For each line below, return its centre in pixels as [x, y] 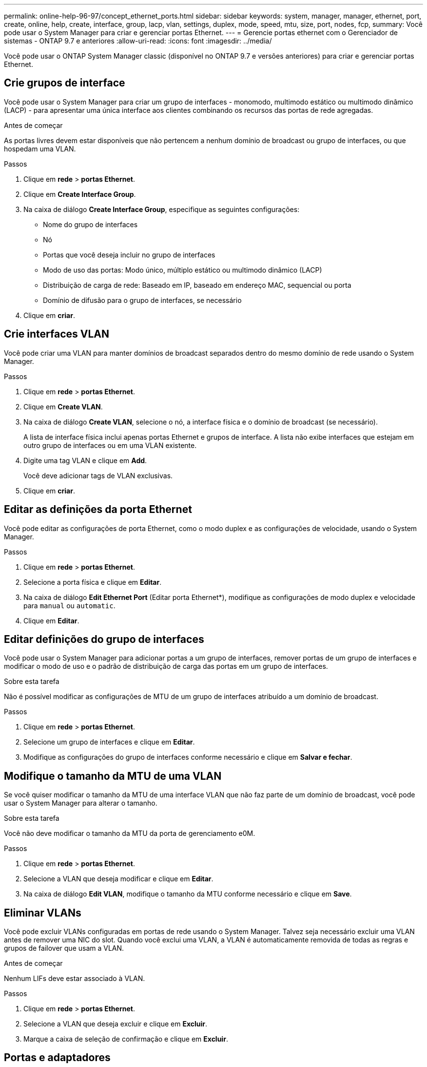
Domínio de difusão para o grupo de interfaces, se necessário [142, 300]
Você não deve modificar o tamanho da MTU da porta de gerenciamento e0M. [130, 833]
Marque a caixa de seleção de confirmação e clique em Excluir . [126, 1039]
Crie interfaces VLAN [57, 334]
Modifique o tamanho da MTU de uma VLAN [113, 776]
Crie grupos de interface [65, 83]
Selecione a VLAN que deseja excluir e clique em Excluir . [116, 1024]
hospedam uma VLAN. [40, 149]
